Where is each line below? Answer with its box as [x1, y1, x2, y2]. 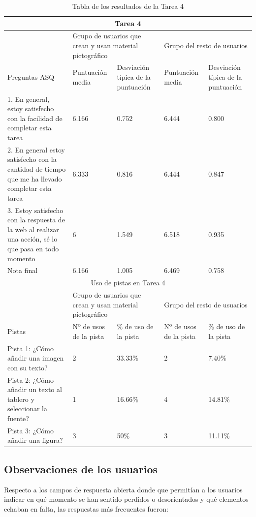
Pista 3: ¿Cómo [7, 425, 54, 435]
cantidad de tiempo [7, 163, 66, 174]
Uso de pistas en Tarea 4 [91, 277, 165, 288]
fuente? [7, 413, 29, 423]
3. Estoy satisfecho [7, 205, 64, 215]
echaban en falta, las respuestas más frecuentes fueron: [4, 503, 168, 514]
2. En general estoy [7, 144, 65, 154]
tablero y [7, 394, 34, 404]
